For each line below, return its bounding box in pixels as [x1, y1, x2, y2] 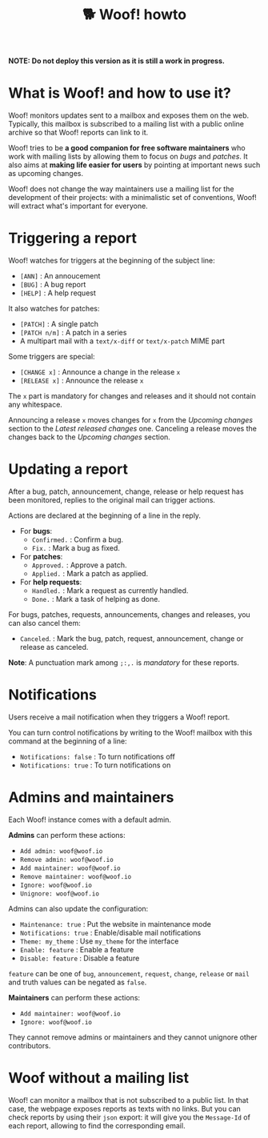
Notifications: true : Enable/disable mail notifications [19, 928, 202, 937]
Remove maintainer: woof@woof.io [19, 872, 132, 880]
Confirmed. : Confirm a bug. [31, 535, 124, 544]
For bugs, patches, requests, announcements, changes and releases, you [8, 610, 250, 619]
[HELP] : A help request [19, 288, 96, 298]
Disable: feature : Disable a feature [19, 953, 140, 963]
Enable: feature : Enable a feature [19, 944, 134, 954]
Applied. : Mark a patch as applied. [31, 569, 149, 578]
